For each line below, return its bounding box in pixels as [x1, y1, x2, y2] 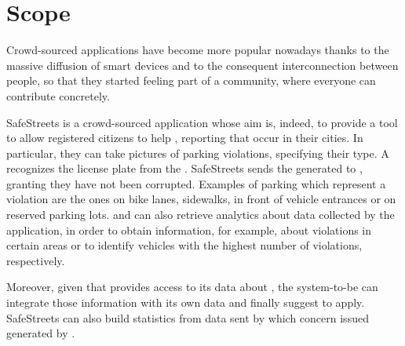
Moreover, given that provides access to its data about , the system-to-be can [6, 279, 378, 295]
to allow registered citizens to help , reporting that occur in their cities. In [6, 129, 363, 146]
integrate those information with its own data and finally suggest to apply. [6, 294, 365, 311]
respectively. [6, 252, 65, 268]
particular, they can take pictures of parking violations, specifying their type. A [6, 144, 389, 161]
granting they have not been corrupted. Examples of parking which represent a [6, 175, 386, 191]
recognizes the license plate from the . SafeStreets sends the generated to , [6, 160, 363, 177]
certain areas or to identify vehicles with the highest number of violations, [6, 237, 363, 253]
